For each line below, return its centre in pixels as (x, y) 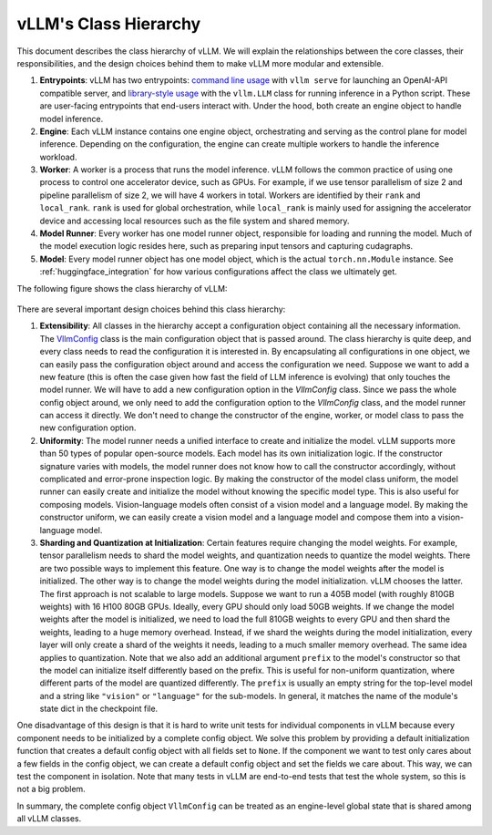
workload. (58, 157)
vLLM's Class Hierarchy (109, 24)
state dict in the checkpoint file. (99, 709)
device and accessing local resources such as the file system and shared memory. (195, 221)
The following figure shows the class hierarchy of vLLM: (122, 288)
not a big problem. (51, 789)
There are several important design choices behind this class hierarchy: (151, 309)
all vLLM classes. (49, 819)
